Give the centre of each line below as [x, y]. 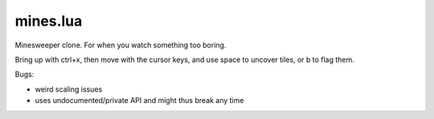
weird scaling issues [69, 89]
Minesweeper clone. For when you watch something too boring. [121, 45]
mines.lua [49, 21]
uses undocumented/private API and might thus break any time [139, 101]
